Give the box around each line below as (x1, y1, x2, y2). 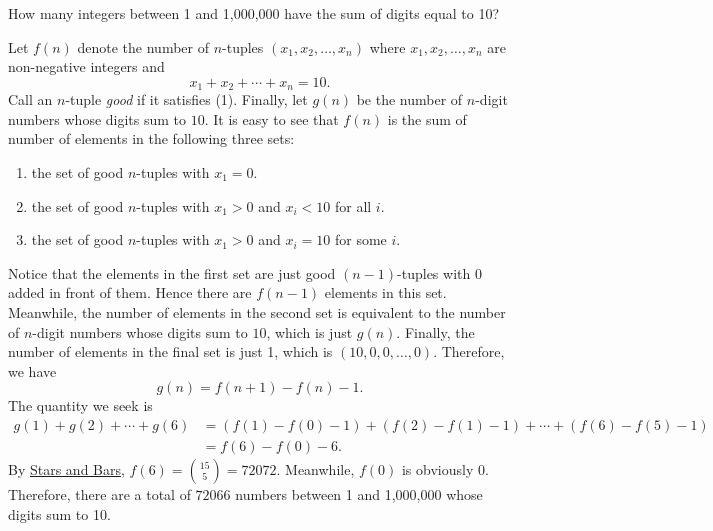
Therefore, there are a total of (8, 484, 191, 505)
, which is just (266, 321, 353, 342)
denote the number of (77, 36, 209, 57)
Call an (8, 89, 53, 110)
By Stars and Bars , (8, 459, 125, 480)
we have (8, 360, 57, 381)
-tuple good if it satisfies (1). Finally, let (65, 89, 308, 110)
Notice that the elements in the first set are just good (8, 262, 336, 283)
